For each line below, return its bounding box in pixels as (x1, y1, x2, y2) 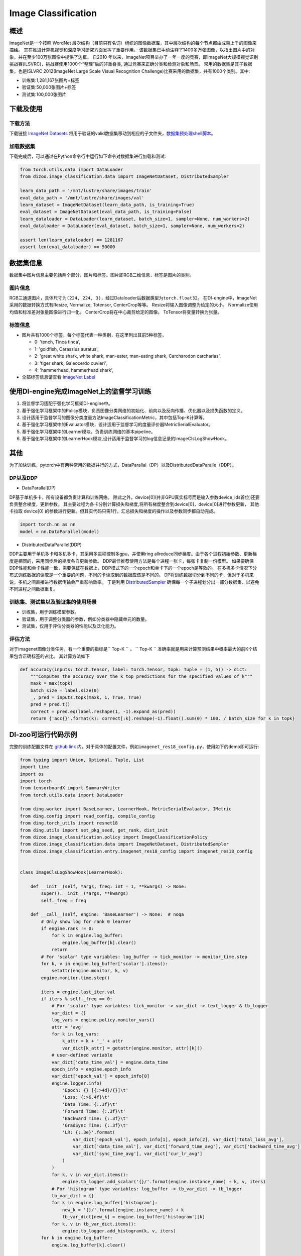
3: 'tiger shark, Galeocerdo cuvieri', (34, 360, 107, 366)
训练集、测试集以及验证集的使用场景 (9, 598, 97, 605)
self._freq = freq (41, 897, 86, 903)
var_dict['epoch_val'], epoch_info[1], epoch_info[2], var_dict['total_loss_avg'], (73, 1136, 284, 1142)
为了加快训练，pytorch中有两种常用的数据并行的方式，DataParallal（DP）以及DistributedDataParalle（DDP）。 (9, 462, 237, 468)
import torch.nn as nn (20, 521, 76, 528)
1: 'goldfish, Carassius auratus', (34, 346, 99, 352)
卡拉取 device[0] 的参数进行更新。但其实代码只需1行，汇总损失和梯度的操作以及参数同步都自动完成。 (9, 508, 218, 514)
